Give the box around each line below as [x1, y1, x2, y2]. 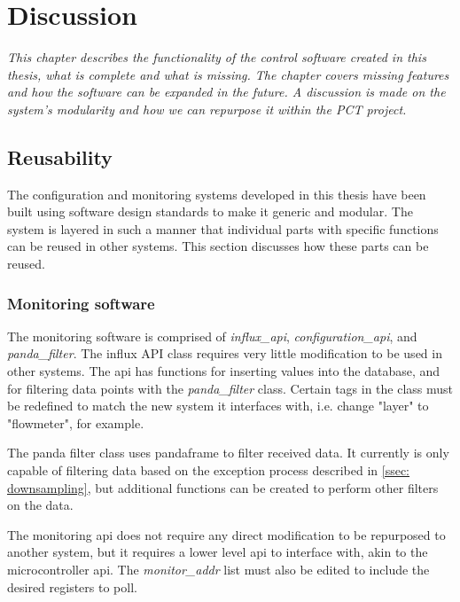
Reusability [7, 143, 113, 170]
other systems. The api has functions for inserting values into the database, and [7, 362, 441, 380]
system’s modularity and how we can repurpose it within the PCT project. [7, 99, 407, 118]
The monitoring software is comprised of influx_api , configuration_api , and [7, 326, 417, 345]
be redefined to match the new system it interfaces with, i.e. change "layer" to [7, 396, 429, 415]
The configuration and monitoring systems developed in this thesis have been [7, 184, 426, 203]
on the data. [7, 496, 74, 514]
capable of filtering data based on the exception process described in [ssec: [7, 461, 410, 480]
